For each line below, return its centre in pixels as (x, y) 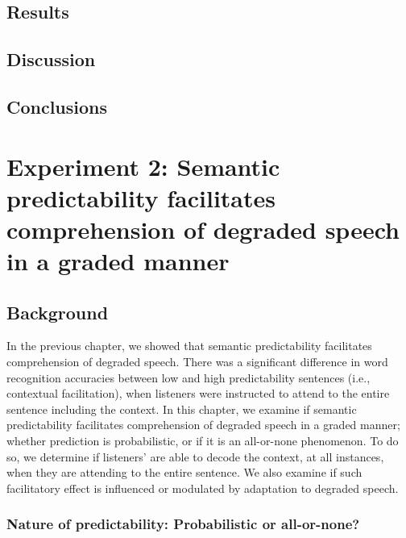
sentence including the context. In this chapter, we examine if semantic (182, 409)
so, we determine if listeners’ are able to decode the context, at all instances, (195, 456)
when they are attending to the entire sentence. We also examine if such (184, 472)
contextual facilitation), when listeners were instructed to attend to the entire (198, 393)
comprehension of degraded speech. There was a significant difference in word (197, 362)
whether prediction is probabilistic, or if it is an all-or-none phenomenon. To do (203, 441)
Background (58, 312)
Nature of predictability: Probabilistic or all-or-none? (183, 524)
